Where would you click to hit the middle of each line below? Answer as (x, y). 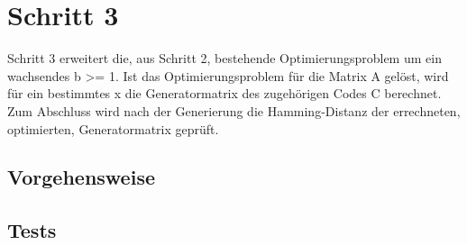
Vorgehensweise (81, 177)
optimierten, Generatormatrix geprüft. (113, 128)
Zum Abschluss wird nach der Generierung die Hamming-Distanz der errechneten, (234, 110)
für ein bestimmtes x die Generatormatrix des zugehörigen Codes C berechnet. (224, 93)
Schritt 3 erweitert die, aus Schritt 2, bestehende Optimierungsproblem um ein (224, 58)
